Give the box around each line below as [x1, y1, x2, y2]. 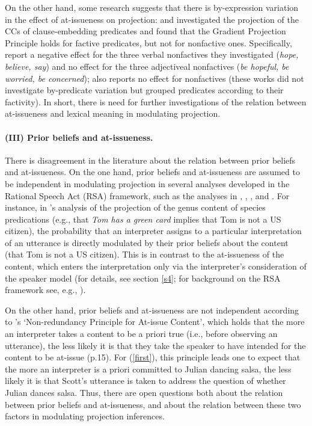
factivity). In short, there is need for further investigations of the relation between [5, 95, 307, 108]
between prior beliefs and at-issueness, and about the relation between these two [5, 398, 301, 410]
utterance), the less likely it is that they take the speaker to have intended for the [5, 339, 306, 351]
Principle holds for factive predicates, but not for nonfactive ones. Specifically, [5, 36, 292, 49]
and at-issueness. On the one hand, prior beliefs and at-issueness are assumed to [5, 165, 300, 178]
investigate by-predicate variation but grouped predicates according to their [5, 84, 284, 96]
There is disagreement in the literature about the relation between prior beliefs [5, 153, 296, 166]
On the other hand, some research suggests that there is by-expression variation [5, 1, 299, 13]
